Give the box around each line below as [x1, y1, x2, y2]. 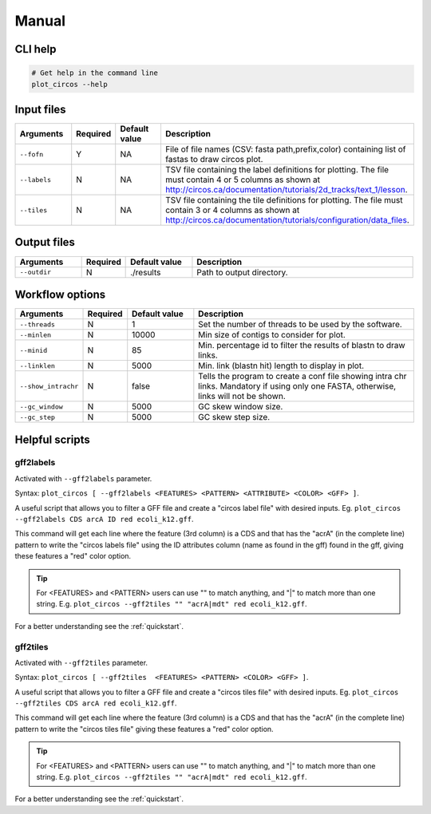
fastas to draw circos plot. [164, 154, 263, 165]
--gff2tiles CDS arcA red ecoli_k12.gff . [14, 698, 177, 708]
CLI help [14, 42, 57, 56]
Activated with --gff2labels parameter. [14, 473, 152, 483]
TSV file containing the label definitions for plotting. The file [164, 164, 389, 176]
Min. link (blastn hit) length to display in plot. [198, 360, 365, 371]
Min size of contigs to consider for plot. [198, 330, 346, 341]
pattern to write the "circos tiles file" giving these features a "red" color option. [14, 724, 275, 733]
